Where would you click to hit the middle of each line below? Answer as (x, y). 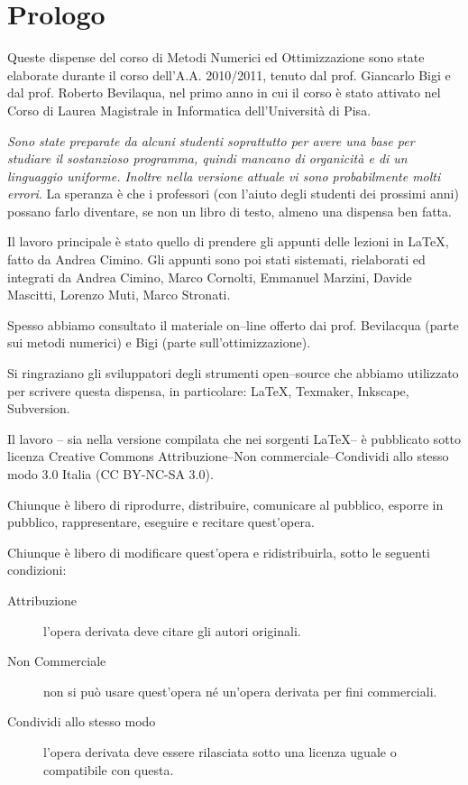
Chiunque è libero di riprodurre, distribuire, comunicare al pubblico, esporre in (225, 504)
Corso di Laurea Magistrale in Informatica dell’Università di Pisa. (189, 110)
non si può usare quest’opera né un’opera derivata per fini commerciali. (240, 691)
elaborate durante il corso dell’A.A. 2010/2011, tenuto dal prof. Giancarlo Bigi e (229, 74)
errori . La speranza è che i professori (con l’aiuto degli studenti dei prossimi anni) (233, 194)
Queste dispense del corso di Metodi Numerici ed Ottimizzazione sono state (216, 57)
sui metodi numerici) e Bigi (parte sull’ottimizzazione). (159, 342)
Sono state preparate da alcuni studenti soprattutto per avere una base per (211, 140)
